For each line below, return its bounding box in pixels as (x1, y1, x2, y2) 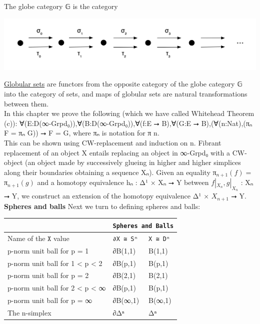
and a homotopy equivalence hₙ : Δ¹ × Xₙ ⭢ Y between (37, 177, 209, 187)
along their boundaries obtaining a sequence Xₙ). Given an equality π (4, 166, 216, 177)
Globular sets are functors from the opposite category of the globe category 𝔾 (4, 78, 242, 89)
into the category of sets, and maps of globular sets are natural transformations (4, 88, 247, 99)
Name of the (7, 232, 45, 243)
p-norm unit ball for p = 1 (7, 245, 89, 255)
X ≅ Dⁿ (148, 235, 170, 242)
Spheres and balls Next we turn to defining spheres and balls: (4, 200, 200, 211)
